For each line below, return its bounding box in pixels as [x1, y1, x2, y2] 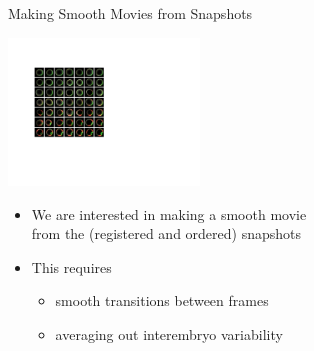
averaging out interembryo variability [55, 323, 283, 344]
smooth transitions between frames [55, 290, 269, 311]
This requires [31, 256, 112, 277]
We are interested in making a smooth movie [31, 203, 307, 224]
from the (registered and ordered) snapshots [31, 223, 302, 244]
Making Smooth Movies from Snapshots [8, 3, 253, 23]
